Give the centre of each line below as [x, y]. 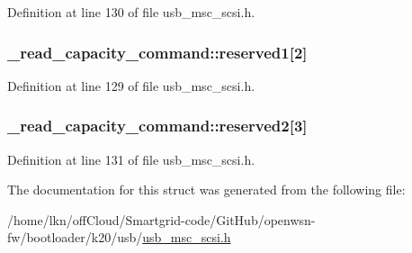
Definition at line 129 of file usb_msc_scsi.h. [131, 85]
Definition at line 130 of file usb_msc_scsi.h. [131, 12]
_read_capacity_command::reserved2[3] [157, 126]
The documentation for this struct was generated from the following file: [206, 190]
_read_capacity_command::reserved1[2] [157, 52]
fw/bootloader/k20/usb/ [75, 237]
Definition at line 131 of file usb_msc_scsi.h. [131, 159]
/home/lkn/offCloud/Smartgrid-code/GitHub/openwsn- [161, 219]
